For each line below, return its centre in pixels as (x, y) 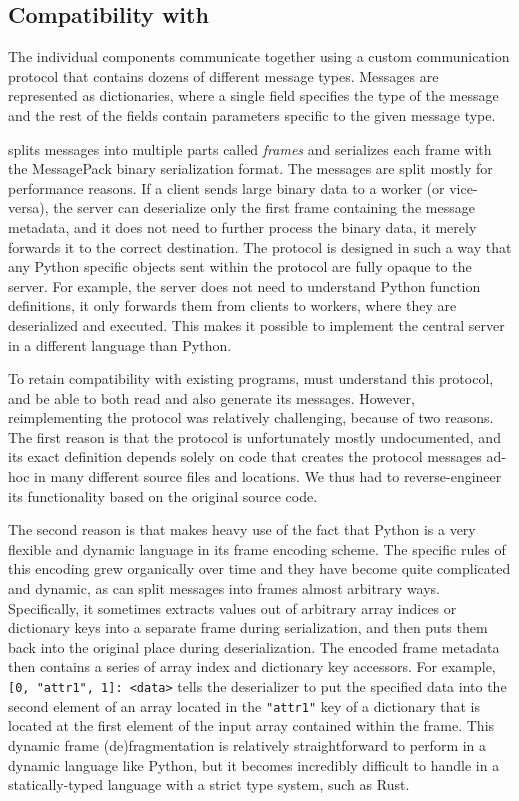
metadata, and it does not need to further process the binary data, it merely (242, 226)
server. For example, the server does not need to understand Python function (244, 285)
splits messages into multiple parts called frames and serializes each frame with (250, 148)
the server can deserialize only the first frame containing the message (264, 207)
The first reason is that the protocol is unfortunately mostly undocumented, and (254, 436)
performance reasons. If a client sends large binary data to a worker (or (226, 187)
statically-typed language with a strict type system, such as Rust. (209, 784)
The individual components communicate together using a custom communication (259, 56)
